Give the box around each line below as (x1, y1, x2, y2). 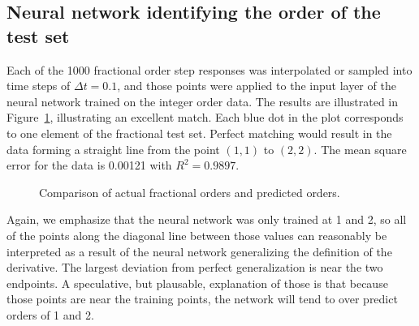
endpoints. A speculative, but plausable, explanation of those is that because (6, 274, 388, 291)
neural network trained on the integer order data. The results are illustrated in (6, 92, 399, 109)
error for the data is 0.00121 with (6, 157, 172, 174)
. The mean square (313, 140, 407, 157)
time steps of (6, 77, 71, 94)
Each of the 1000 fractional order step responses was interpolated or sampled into (6, 61, 413, 78)
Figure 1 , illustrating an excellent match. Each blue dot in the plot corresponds (6, 109, 404, 126)
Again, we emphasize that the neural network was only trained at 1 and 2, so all (6, 211, 407, 228)
